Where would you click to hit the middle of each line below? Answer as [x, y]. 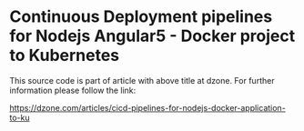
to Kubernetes [65, 55]
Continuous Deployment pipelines [141, 17]
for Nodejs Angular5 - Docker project [152, 36]
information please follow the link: [73, 90]
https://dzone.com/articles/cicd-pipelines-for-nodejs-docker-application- [148, 107]
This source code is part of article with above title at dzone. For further [142, 80]
